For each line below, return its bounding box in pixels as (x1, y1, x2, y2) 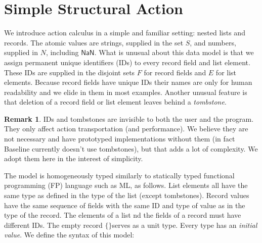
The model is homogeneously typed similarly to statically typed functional (4, 170, 235, 180)
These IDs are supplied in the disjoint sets (4, 67, 135, 77)
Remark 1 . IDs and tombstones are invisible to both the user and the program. (4, 113, 254, 124)
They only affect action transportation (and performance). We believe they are (4, 123, 248, 134)
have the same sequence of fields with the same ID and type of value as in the (4, 200, 245, 210)
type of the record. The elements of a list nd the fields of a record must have (4, 210, 241, 220)
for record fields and (144, 67, 206, 77)
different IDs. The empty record (4, 219, 103, 230)
